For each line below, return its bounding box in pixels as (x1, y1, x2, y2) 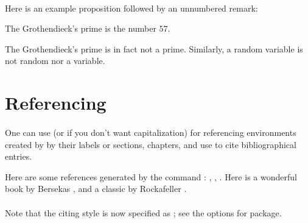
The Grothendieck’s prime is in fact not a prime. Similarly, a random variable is (5, 42, 303, 55)
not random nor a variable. (5, 54, 105, 67)
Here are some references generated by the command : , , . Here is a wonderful (5, 170, 297, 183)
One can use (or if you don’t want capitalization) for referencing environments (5, 126, 296, 138)
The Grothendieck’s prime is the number (5, 22, 156, 35)
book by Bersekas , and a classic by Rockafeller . (5, 182, 187, 195)
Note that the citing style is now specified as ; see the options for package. (5, 206, 282, 219)
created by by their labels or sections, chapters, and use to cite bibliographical (5, 138, 296, 150)
